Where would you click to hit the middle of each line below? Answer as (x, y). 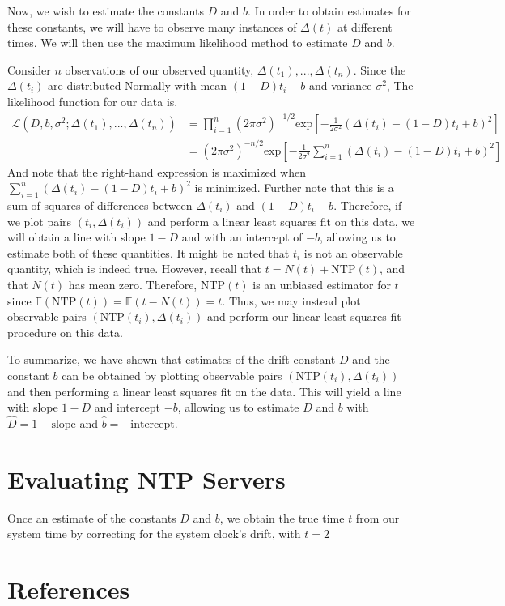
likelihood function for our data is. (93, 101)
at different (365, 26)
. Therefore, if (368, 205)
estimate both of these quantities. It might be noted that (149, 252)
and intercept (127, 407)
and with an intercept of (242, 237)
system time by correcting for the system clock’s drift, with (154, 533)
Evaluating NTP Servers (146, 478)
